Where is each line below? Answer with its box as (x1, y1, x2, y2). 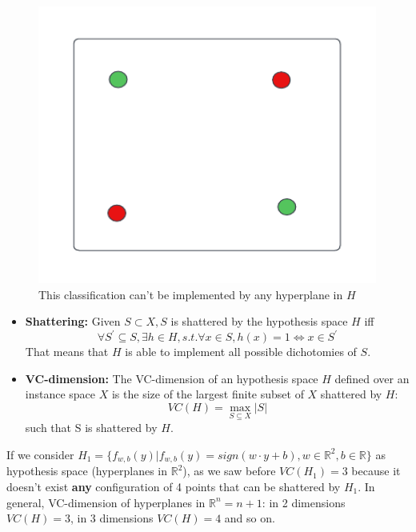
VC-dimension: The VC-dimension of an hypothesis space (25, 370, 318, 386)
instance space (25, 386, 96, 402)
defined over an (334, 370, 410, 386)
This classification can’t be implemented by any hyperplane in (38, 286, 343, 302)
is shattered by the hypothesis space (170, 313, 348, 330)
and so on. (224, 510, 275, 526)
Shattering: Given (25, 313, 121, 330)
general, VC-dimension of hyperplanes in (6, 494, 206, 510)
